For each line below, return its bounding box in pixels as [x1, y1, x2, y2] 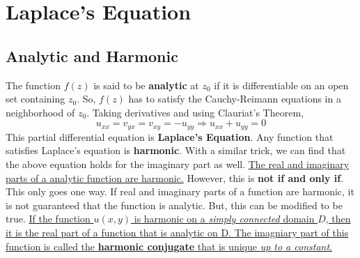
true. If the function [6, 211, 91, 226]
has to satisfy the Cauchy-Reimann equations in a [128, 91, 341, 106]
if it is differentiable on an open [214, 77, 349, 92]
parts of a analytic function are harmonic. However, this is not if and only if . [6, 170, 344, 185]
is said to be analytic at [93, 77, 199, 92]
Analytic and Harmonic [6, 45, 178, 66]
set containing [6, 91, 65, 106]
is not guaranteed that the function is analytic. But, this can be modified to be [6, 197, 343, 212]
